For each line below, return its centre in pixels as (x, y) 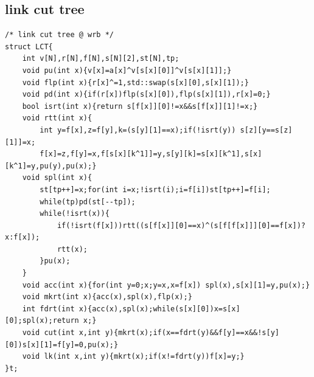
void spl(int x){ (57, 178)
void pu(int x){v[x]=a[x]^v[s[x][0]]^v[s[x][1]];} (127, 70)
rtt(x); (72, 249)
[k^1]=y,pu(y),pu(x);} (51, 166)
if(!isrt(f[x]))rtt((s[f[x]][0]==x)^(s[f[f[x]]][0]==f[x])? (181, 225)
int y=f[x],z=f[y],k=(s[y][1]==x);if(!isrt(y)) (138, 130)
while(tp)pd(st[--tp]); (88, 202)
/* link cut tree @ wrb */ (59, 35)
